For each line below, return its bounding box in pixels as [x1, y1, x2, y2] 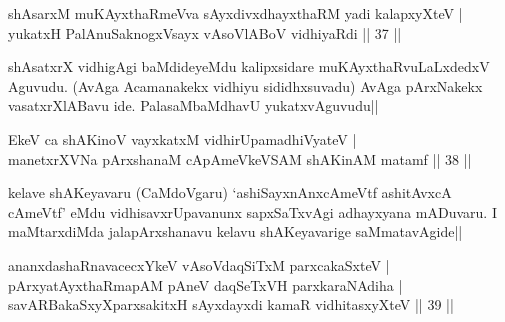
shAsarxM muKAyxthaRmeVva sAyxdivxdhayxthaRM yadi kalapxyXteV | [8, 3, 463, 23]
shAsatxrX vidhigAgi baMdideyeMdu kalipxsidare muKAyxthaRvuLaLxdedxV [8, 56, 490, 77]
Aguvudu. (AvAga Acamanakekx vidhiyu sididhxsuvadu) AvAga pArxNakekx [8, 75, 483, 96]
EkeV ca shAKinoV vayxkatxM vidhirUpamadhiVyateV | [8, 128, 357, 149]
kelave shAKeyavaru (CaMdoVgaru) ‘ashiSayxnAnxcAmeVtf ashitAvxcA [8, 182, 452, 203]
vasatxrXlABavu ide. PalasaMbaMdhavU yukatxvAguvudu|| [8, 95, 379, 116]
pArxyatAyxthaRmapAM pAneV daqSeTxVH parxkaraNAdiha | [8, 274, 403, 295]
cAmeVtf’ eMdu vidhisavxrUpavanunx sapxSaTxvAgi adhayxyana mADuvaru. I [8, 201, 497, 222]
